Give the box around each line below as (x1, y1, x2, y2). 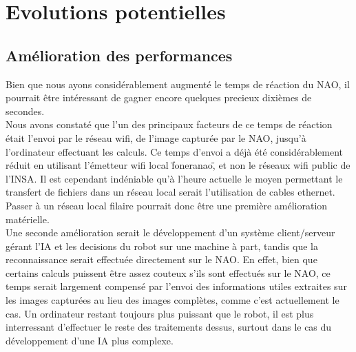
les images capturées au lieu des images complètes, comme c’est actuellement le (6, 293, 339, 307)
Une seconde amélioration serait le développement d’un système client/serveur (6, 225, 335, 240)
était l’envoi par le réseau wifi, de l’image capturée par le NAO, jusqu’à (6, 130, 306, 145)
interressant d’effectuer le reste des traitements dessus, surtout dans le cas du (6, 320, 332, 334)
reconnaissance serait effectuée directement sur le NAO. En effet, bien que (6, 252, 317, 267)
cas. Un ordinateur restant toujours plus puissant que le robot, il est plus (6, 306, 314, 320)
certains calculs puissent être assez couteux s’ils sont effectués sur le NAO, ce (6, 265, 331, 280)
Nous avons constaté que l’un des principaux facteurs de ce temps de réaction (6, 117, 333, 132)
